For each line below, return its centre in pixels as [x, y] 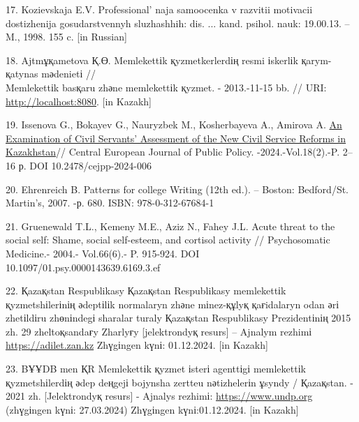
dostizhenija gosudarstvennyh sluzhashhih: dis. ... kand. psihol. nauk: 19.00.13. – [178, 23]
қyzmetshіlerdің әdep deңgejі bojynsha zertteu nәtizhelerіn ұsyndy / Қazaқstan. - [180, 382]
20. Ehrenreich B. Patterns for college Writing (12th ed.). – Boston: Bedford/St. [177, 189]
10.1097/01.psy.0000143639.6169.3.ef [83, 267]
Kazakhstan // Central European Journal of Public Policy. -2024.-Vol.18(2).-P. [173, 152]
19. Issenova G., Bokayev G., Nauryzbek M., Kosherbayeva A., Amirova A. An [174, 125]
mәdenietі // [68, 74]
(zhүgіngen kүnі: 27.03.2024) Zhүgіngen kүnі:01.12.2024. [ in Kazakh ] [152, 409]
